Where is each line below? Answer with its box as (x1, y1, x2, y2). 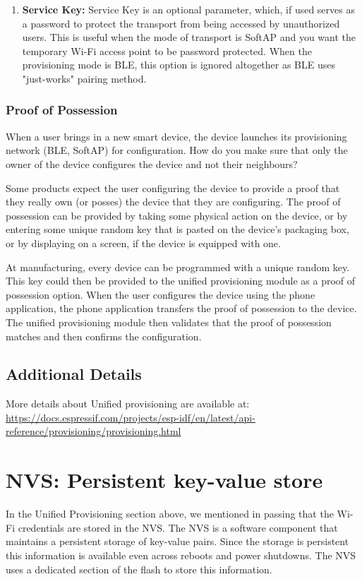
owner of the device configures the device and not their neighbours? (6, 156, 298, 171)
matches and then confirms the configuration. (6, 328, 202, 343)
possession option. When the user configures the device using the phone (6, 287, 315, 302)
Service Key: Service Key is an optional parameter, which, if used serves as (22, 2, 355, 16)
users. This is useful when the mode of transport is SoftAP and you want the (22, 30, 356, 44)
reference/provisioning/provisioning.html (6, 424, 181, 438)
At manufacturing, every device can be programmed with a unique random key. (6, 259, 350, 274)
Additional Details (6, 363, 142, 385)
